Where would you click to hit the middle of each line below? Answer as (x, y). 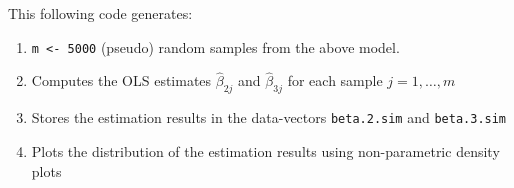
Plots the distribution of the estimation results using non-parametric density (265, 150)
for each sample (335, 80)
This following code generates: (100, 13)
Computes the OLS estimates (121, 80)
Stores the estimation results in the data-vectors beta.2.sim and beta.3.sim (269, 117)
